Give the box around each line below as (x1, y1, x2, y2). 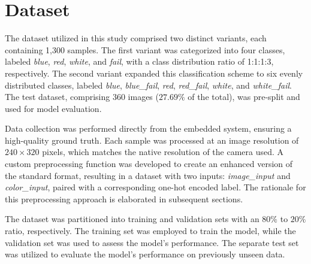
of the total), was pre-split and (188, 90, 300, 103)
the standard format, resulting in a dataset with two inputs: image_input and (5, 169, 291, 181)
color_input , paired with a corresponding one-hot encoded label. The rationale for (5, 181, 306, 193)
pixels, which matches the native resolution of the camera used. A (42, 145, 284, 158)
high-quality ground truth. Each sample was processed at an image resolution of (5, 133, 299, 146)
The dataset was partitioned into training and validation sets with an (5, 213, 259, 225)
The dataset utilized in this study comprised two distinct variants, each (5, 32, 267, 44)
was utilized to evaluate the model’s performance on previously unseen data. (5, 248, 285, 260)
